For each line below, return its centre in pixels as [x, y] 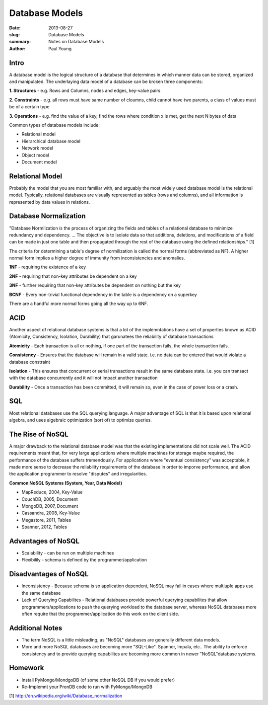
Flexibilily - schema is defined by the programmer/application [84, 560]
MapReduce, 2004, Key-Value [52, 492]
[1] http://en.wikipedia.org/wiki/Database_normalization [66, 696]
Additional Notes [36, 628]
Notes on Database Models [76, 42]
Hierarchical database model [51, 141]
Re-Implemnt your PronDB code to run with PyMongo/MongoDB [87, 687]
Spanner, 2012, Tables [44, 527]
